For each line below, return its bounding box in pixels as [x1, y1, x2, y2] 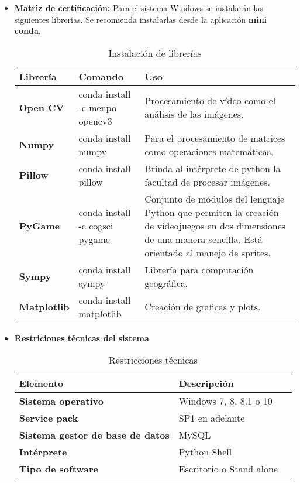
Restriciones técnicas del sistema [14, 331, 149, 344]
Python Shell [178, 445, 232, 459]
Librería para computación [144, 262, 254, 276]
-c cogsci [78, 218, 113, 232]
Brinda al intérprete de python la [144, 161, 281, 175]
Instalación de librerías [108, 46, 202, 60]
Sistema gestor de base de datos [19, 428, 170, 442]
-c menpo [78, 100, 116, 114]
